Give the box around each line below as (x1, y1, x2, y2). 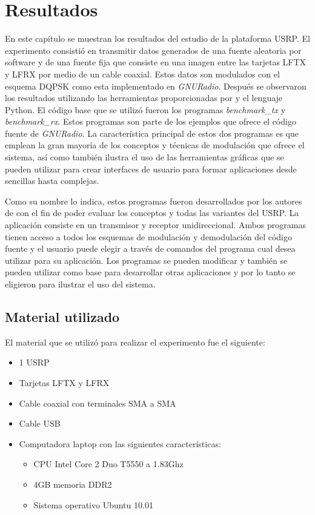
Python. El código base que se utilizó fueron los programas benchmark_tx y (5, 103, 286, 116)
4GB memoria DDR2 (33, 477, 112, 490)
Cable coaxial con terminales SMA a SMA (19, 396, 176, 409)
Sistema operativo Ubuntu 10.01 (33, 498, 153, 511)
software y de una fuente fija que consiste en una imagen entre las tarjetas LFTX (5, 56, 307, 68)
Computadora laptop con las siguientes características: (19, 437, 221, 450)
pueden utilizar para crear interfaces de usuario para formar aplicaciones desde (5, 162, 297, 175)
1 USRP (19, 356, 50, 369)
